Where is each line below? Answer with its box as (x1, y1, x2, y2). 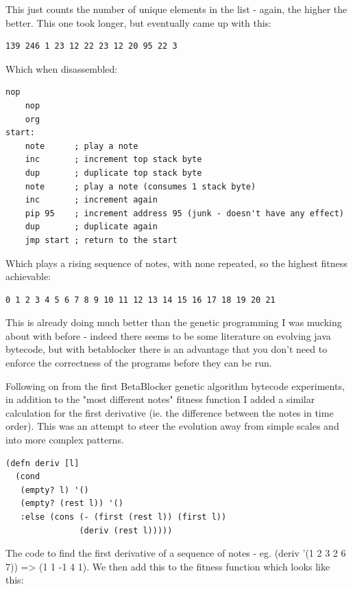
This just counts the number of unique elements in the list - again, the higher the (5, 2, 348, 16)
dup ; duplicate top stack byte (25, 168, 202, 178)
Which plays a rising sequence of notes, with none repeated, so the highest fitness (5, 255, 348, 270)
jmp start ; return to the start (25, 235, 178, 245)
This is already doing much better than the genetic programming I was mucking (5, 315, 342, 330)
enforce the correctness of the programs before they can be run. (5, 356, 272, 370)
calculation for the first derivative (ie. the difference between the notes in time (5, 405, 334, 419)
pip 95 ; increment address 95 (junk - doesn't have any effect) (25, 208, 344, 218)
